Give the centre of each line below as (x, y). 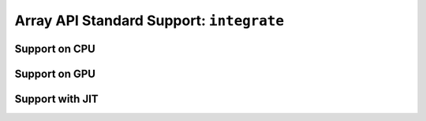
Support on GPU (55, 73)
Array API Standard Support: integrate (149, 20)
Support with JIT (56, 99)
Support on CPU (55, 48)
